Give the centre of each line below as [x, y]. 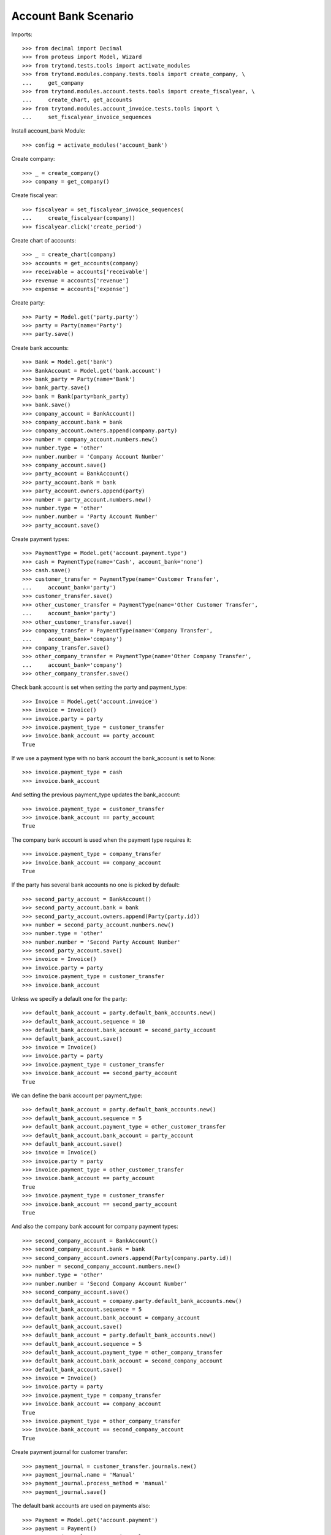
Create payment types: [40, 539]
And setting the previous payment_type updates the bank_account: [96, 795]
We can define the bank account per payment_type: [77, 1095]
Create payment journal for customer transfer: [70, 1452]
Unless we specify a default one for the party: [69, 999]
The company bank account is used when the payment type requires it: [101, 840]
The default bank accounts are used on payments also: [81, 1506]
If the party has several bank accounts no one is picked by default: [96, 885]
